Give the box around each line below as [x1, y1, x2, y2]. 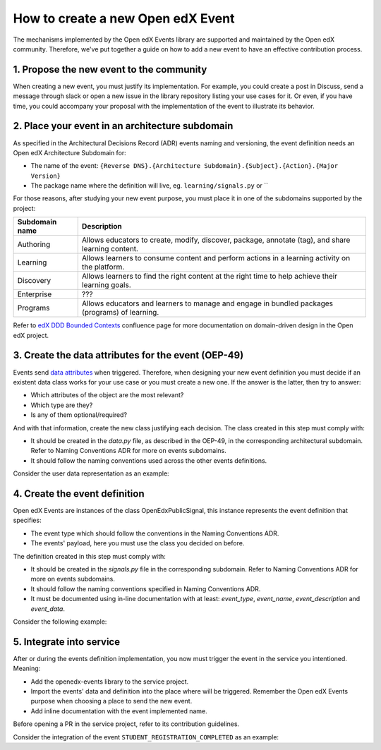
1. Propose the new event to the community [13, 63, 207, 75]
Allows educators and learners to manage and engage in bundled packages [81, 298, 334, 308]
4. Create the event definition [13, 488, 145, 500]
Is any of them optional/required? [30, 411, 127, 419]
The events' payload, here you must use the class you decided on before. [30, 539, 245, 548]
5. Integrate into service [13, 636, 120, 648]
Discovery [17, 276, 52, 286]
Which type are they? [30, 401, 93, 409]
